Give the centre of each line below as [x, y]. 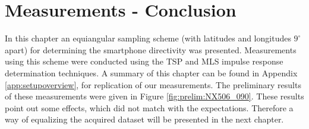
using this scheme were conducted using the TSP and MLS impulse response [144, 61]
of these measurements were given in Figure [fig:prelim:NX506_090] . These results [154, 96]
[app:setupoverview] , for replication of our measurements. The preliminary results [153, 84]
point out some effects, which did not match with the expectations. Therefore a [149, 107]
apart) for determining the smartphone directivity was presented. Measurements [151, 49]
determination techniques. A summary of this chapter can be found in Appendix [151, 72]
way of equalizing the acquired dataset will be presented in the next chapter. [144, 119]
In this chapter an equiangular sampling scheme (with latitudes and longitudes [148, 38]
